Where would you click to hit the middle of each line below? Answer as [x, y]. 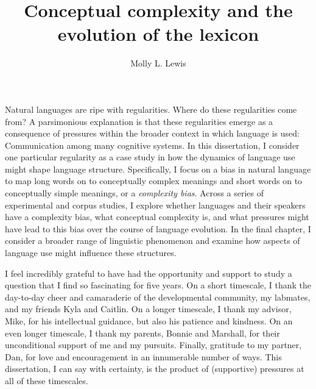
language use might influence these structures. [91, 253]
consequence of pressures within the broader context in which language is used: [152, 133]
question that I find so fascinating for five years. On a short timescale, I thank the [158, 285]
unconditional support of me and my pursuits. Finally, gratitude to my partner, [153, 345]
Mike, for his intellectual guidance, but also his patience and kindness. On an [149, 321]
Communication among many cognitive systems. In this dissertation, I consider [152, 145]
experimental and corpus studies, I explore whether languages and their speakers [155, 205]
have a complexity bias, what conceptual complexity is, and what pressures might [157, 217]
